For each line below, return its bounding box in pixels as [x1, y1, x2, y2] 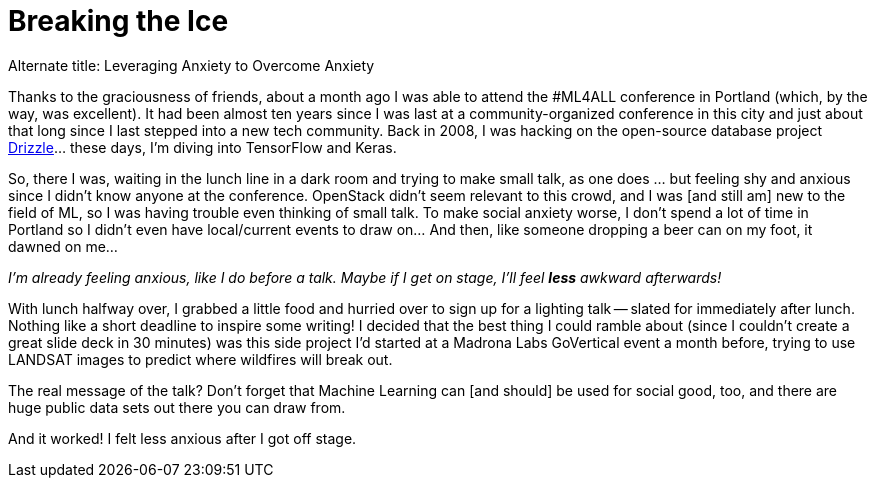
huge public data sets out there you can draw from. [8, 398, 346, 416]
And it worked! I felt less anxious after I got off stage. [8, 429, 357, 447]
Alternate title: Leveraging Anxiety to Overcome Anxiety [8, 56, 375, 74]
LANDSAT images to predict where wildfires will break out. [8, 350, 393, 368]
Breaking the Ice [8, 4, 229, 38]
